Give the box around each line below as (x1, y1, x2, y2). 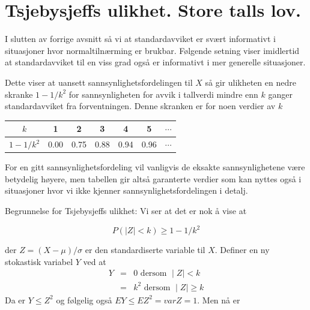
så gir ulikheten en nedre (205, 76, 296, 88)
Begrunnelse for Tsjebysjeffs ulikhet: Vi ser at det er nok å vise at (5, 204, 247, 216)
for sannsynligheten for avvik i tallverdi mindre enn (68, 88, 258, 100)
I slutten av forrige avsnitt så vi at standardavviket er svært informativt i (5, 32, 276, 45)
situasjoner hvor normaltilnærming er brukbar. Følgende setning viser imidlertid (5, 44, 300, 56)
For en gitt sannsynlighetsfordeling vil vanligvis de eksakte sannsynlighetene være (5, 161, 305, 173)
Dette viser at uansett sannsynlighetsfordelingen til (5, 76, 193, 88)
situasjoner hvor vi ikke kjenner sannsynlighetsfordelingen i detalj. (5, 184, 248, 197)
